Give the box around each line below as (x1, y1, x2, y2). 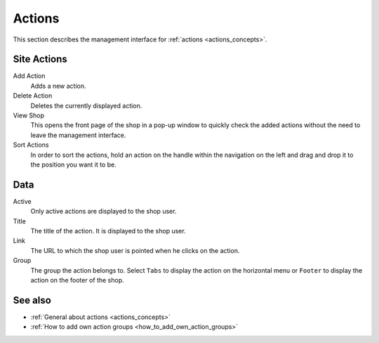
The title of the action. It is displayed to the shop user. (30, 227, 186, 235)
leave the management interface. (30, 131, 126, 139)
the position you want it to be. (30, 160, 117, 169)
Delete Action (13, 91, 53, 100)
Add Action (13, 72, 46, 80)
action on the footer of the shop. (30, 276, 124, 284)
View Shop (13, 111, 45, 119)
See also (13, 294, 52, 306)
